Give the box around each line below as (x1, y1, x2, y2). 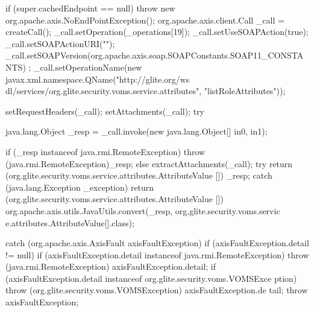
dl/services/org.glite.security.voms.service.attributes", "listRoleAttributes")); (5, 84, 286, 97)
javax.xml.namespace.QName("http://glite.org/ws (5, 72, 190, 85)
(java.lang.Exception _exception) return (5, 180, 154, 193)
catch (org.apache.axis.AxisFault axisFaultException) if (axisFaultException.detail (5, 237, 309, 249)
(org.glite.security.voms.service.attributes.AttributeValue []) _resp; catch (5, 169, 272, 182)
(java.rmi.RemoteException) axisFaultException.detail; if (5, 260, 216, 273)
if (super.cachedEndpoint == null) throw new (5, 2, 175, 14)
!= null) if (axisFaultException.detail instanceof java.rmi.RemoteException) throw (5, 248, 309, 261)
